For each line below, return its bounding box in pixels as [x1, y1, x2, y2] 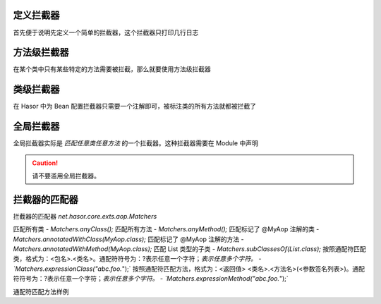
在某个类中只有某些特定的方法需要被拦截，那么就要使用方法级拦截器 [13, 65, 211, 73]
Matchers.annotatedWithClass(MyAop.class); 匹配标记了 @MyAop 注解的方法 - [13, 235, 244, 243]
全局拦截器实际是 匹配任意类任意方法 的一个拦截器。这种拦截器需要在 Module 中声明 [13, 139, 259, 147]
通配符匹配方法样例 [13, 287, 69, 296]
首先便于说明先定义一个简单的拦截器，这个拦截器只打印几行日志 [13, 28, 199, 37]
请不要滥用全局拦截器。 [32, 171, 100, 180]
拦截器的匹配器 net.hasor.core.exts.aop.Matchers [13, 212, 157, 220]
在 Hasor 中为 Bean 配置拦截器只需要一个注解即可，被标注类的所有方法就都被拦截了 [13, 102, 257, 111]
